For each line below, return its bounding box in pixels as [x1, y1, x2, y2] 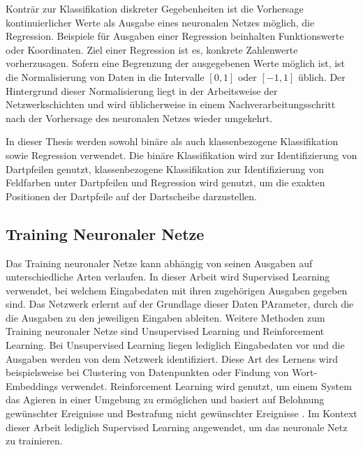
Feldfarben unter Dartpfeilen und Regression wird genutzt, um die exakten [6, 175, 325, 190]
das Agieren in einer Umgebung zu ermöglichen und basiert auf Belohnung [6, 392, 325, 407]
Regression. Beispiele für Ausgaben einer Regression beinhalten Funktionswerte [6, 29, 344, 43]
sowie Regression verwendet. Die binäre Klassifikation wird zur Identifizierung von [6, 147, 357, 162]
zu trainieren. [6, 433, 63, 448]
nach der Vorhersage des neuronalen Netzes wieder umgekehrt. [6, 110, 273, 125]
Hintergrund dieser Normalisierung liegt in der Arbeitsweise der [6, 83, 278, 98]
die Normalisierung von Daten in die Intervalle [6, 69, 205, 84]
